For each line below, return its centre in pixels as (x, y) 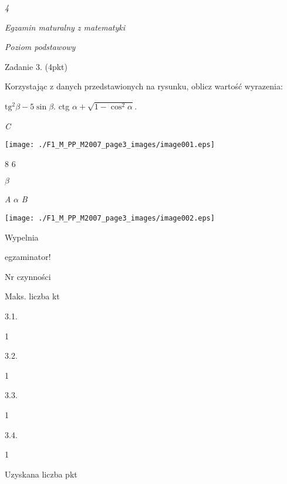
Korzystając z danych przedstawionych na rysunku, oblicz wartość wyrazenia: (144, 86)
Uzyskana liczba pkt (41, 474)
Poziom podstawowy (40, 47)
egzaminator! (28, 257)
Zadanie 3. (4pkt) (36, 66)
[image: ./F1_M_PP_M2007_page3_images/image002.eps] (110, 218)
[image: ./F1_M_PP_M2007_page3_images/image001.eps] (110, 145)
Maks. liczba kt (32, 296)
